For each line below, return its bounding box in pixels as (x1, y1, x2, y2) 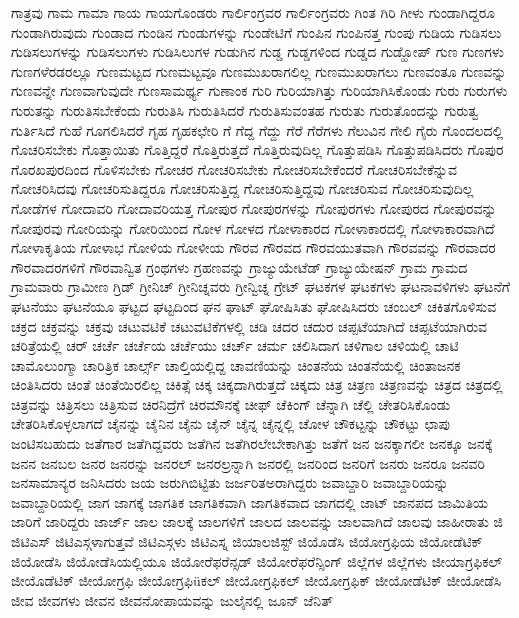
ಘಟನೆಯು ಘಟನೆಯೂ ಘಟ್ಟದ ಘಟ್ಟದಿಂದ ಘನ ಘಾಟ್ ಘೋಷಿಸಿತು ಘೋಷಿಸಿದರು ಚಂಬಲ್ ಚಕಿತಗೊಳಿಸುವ (11, 295, 497, 316)
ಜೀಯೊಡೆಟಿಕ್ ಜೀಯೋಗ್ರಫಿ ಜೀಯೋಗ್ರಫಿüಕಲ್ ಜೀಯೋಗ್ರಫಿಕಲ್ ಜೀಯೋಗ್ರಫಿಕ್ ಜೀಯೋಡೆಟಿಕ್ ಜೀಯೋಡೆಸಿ (11, 570, 502, 591)
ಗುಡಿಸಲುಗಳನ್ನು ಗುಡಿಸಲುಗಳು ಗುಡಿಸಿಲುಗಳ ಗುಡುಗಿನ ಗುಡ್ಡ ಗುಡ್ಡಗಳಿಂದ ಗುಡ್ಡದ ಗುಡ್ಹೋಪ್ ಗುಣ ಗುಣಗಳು (11, 41, 504, 62)
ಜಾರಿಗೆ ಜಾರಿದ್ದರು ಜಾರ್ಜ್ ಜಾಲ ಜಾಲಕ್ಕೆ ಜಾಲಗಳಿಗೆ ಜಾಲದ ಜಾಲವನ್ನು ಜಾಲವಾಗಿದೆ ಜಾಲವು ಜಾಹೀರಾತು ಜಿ (11, 511, 503, 532)
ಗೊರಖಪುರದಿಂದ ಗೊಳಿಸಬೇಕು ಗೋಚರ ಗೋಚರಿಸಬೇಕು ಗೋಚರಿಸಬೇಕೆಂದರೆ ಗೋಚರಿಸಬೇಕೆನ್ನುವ (11, 158, 457, 179)
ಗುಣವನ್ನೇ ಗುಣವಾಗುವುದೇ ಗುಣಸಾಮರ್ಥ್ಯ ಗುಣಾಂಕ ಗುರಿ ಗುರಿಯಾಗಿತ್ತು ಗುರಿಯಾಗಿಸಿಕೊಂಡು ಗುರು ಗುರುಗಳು (11, 80, 508, 101)
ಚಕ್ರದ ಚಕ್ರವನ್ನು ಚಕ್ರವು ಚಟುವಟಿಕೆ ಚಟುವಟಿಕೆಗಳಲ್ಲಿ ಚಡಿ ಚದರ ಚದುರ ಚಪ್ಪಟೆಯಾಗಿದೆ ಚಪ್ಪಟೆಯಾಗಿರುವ (11, 315, 488, 336)
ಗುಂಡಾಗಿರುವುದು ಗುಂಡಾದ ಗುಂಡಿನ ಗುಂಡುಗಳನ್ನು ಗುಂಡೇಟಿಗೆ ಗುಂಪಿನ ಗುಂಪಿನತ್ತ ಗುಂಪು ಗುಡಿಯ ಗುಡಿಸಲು (11, 21, 502, 42)
